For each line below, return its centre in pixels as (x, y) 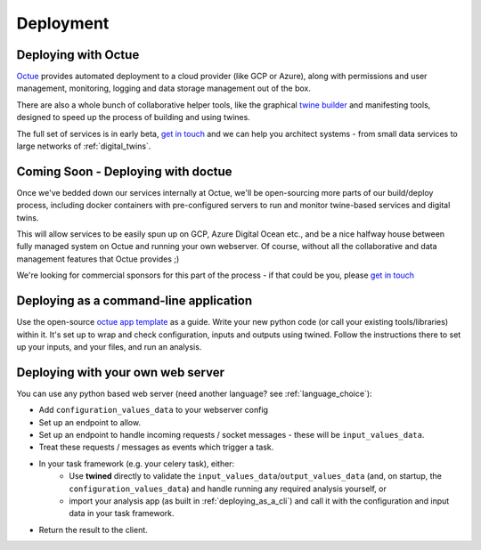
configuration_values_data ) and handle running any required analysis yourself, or (228, 489)
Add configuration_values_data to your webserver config (154, 410)
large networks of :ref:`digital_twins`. (84, 146)
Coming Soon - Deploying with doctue (124, 171)
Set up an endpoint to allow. (90, 422)
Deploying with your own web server (121, 372)
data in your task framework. (122, 514)
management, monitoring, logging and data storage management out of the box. (163, 88)
